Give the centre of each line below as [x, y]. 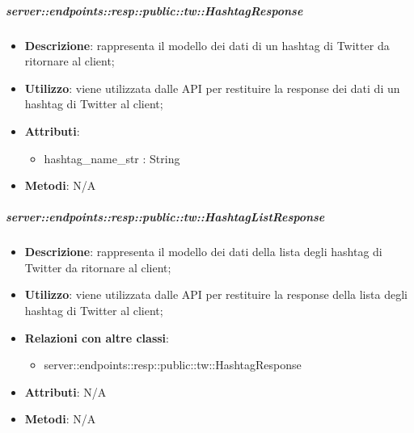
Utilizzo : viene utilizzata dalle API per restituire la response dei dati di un [212, 88]
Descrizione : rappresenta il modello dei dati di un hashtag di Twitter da [207, 45]
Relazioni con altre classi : [97, 337]
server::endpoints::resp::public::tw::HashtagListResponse [165, 217]
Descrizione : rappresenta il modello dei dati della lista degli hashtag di [203, 252]
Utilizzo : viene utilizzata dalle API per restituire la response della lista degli [216, 294]
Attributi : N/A [65, 391]
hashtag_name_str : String [112, 158]
